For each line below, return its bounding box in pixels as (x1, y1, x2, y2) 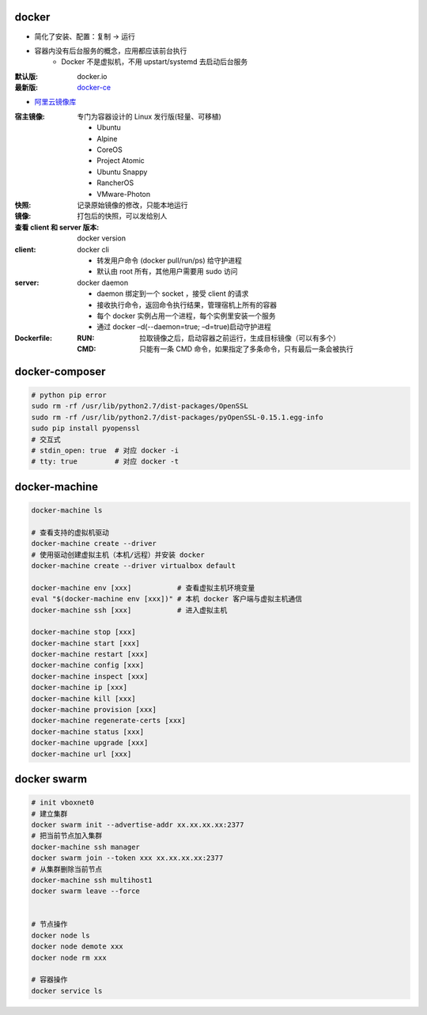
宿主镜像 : (14, 112, 45, 121)
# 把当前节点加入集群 (31, 831, 103, 840)
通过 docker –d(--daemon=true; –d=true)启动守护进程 (96, 322, 272, 331)
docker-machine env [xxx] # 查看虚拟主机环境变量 (31, 583, 255, 593)
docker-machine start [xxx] (31, 638, 140, 648)
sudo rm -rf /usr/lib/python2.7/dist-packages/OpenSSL (31, 402, 248, 411)
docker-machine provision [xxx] (31, 705, 157, 714)
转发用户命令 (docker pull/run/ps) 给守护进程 (96, 256, 243, 265)
